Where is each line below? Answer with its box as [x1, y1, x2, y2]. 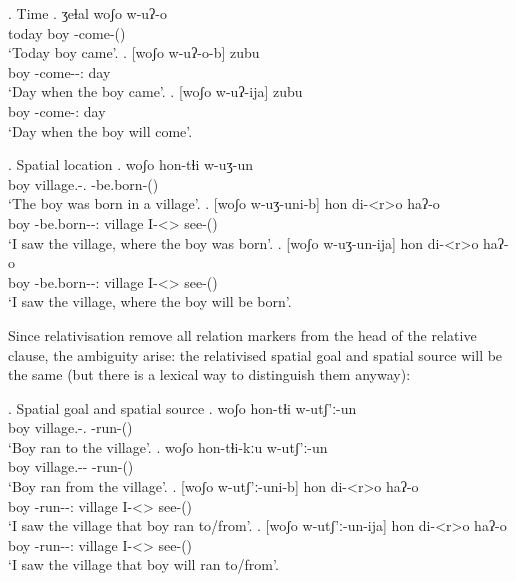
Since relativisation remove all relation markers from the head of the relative [8, 324, 477, 345]
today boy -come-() [8, 22, 126, 43]
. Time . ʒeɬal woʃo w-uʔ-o [8, 3, 167, 23]
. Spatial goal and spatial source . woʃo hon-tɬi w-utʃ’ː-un [8, 397, 357, 418]
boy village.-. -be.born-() [8, 173, 159, 194]
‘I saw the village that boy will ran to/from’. [8, 554, 279, 575]
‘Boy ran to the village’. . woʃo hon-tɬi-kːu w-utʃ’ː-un [8, 436, 328, 457]
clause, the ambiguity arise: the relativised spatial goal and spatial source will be [8, 344, 503, 365]
